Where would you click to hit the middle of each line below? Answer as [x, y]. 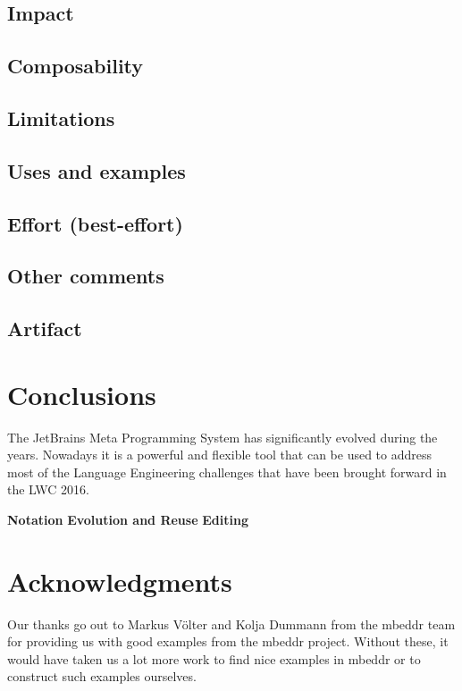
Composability [76, 66]
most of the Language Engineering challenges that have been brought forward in [227, 472]
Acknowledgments [120, 581]
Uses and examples [97, 170]
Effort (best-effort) [95, 223]
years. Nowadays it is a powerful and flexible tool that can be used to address [220, 455]
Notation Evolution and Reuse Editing [128, 519]
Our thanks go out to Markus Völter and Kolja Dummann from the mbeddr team [231, 624]
